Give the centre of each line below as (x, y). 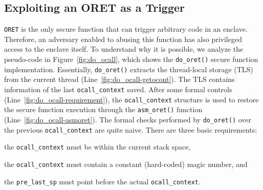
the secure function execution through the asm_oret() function (103, 109)
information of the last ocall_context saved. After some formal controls (118, 89)
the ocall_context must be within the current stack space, (97, 147)
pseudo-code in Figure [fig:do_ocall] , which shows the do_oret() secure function (131, 59)
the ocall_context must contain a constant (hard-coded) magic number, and (126, 164)
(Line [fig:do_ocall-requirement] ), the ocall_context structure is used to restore (131, 99)
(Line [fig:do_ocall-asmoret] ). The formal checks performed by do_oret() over (128, 119)
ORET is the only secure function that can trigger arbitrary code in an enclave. (126, 29)
